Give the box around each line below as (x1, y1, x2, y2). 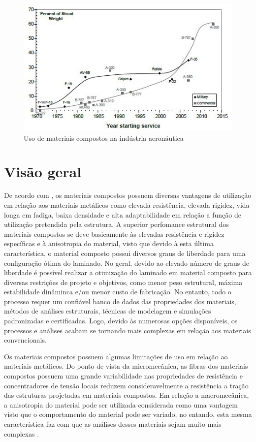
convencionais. (4, 335, 47, 345)
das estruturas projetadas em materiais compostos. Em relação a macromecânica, (4, 390, 249, 400)
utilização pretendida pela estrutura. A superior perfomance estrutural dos (4, 219, 229, 229)
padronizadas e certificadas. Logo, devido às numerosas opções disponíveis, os (4, 316, 238, 326)
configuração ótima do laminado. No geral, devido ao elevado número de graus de (4, 257, 250, 268)
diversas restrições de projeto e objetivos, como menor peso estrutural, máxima (4, 277, 243, 287)
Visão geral (4, 161, 82, 182)
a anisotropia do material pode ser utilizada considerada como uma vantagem (4, 399, 238, 410)
